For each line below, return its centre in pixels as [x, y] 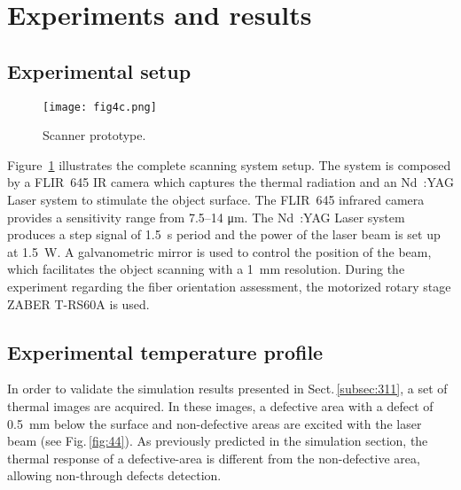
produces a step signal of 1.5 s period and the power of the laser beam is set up [224, 234]
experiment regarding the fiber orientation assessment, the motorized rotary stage [229, 286]
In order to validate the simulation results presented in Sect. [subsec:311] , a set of [227, 389]
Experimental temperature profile [165, 351]
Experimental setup [99, 70]
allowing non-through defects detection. [114, 475]
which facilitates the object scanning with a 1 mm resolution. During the [206, 269]
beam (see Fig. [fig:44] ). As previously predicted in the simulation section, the [218, 441]
